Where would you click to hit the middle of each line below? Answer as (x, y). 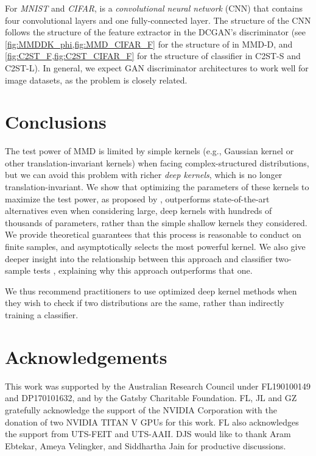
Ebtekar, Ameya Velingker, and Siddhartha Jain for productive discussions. (146, 445)
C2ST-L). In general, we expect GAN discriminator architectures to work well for (157, 67)
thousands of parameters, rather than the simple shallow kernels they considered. (156, 222)
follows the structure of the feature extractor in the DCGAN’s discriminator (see (156, 32)
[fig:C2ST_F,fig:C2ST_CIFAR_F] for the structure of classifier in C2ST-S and (153, 56)
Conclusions (56, 122)
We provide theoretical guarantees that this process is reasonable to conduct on (153, 234)
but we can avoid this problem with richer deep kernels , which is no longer (144, 175)
